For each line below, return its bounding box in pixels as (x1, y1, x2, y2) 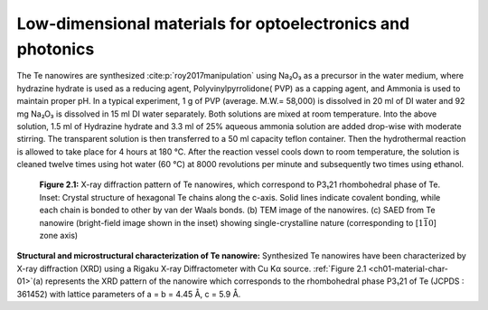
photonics (16, 39, 95, 59)
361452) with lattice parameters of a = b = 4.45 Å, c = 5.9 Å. (16, 288, 241, 299)
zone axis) (39, 230, 79, 241)
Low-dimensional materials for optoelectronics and (16, 14, 410, 33)
